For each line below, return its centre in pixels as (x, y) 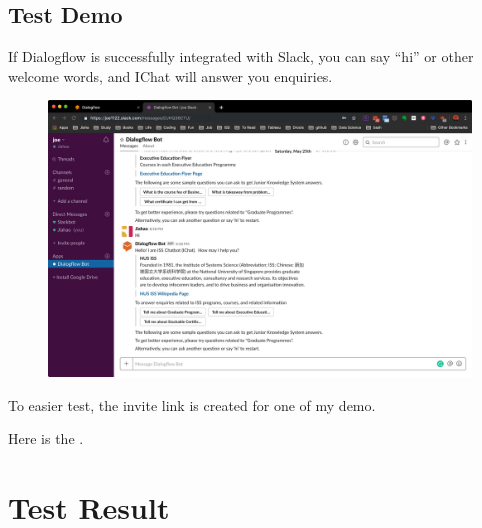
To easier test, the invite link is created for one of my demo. (192, 404)
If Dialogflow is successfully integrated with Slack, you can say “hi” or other (241, 56)
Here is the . (46, 438)
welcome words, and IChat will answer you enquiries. (170, 75)
